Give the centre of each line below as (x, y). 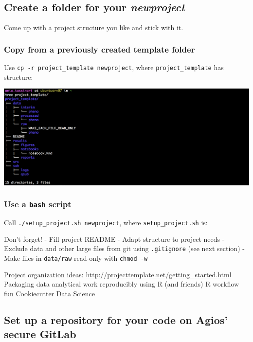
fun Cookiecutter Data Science (49, 293)
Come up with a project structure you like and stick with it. (94, 27)
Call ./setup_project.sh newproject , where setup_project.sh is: (106, 222)
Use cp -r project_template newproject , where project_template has (114, 67)
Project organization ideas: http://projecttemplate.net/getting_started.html (118, 274)
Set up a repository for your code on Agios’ (116, 319)
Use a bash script (38, 204)
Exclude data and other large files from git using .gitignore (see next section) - (124, 248)
